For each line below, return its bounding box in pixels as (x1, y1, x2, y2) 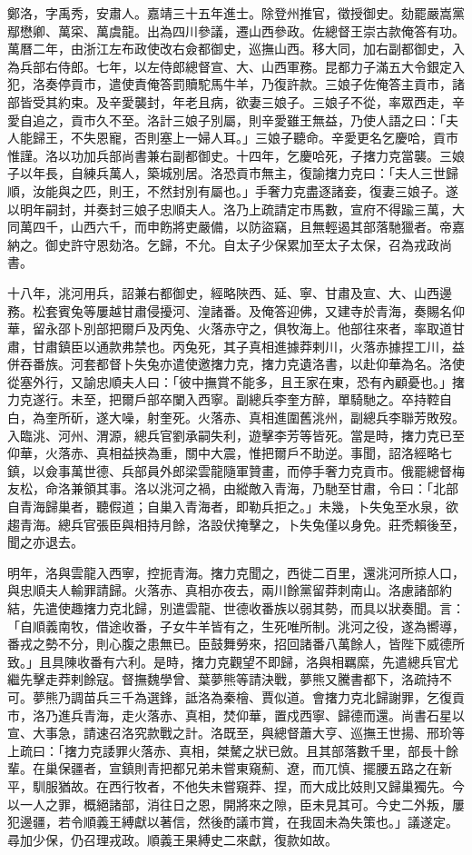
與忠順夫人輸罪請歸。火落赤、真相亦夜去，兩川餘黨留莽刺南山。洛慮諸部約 (7, 581, 452, 600)
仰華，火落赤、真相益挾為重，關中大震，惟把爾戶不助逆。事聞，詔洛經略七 (7, 443, 452, 462)
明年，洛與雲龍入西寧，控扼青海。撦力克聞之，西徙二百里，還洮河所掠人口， (7, 562, 465, 582)
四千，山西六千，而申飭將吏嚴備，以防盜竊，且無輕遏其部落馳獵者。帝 (32, 217, 452, 236)
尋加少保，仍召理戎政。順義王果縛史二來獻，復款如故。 (7, 830, 338, 849)
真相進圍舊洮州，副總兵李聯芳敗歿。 (248, 408, 465, 427)
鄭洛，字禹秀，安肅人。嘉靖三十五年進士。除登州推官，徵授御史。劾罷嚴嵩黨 (7, 4, 465, 22)
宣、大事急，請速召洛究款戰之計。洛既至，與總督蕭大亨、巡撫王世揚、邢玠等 (7, 723, 465, 742)
